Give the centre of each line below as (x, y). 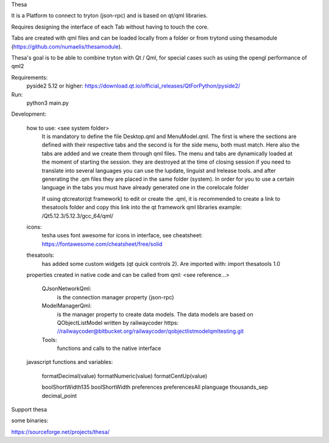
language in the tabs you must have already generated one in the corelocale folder (145, 187)
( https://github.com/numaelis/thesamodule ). (67, 46)
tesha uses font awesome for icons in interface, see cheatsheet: (122, 235)
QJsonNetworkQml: (66, 288)
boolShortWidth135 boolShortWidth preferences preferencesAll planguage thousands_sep (155, 387)
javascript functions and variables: (70, 362)
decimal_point (59, 396)
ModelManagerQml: (67, 306)
